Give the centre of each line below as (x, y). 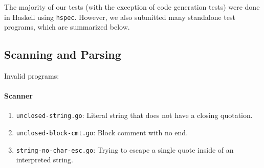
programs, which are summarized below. (67, 27)
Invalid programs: (32, 76)
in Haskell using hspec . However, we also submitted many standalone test (120, 17)
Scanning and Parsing (63, 54)
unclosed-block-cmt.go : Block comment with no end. (102, 133)
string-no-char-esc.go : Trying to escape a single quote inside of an (125, 149)
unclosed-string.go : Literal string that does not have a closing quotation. (134, 115)
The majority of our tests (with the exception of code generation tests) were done (132, 7)
